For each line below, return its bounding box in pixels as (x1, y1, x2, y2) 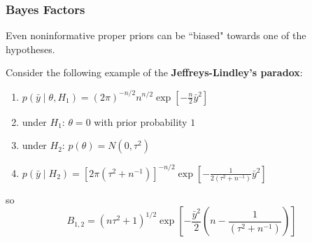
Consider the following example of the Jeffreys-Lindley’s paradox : (6, 65, 303, 80)
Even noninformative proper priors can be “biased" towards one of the (6, 28, 306, 43)
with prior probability (94, 114, 187, 129)
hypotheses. (6, 41, 55, 56)
